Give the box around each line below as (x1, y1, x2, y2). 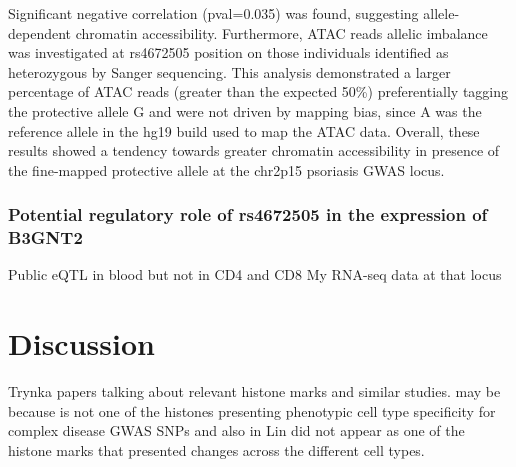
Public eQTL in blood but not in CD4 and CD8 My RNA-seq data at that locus (8, 264, 502, 285)
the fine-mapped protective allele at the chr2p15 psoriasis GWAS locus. (8, 159, 445, 180)
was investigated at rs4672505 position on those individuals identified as (8, 42, 449, 63)
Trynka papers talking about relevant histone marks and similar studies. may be (8, 381, 501, 402)
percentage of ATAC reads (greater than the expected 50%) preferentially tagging (8, 81, 509, 102)
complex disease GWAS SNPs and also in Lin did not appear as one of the (8, 420, 465, 441)
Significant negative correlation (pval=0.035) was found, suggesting (8, 3, 419, 23)
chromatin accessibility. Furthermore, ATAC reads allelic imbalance (75, 22, 488, 43)
